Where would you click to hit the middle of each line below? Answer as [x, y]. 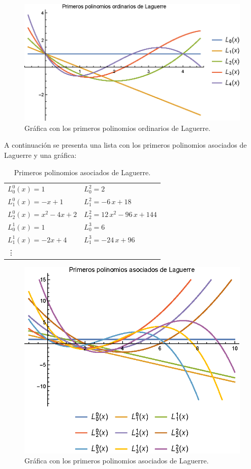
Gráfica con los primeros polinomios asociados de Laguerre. [117, 461]
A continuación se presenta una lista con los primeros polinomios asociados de [125, 145]
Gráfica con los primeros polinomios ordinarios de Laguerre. [118, 128]
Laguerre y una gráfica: [40, 155]
